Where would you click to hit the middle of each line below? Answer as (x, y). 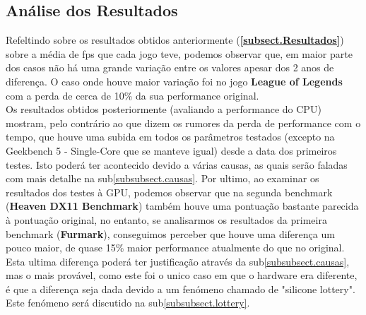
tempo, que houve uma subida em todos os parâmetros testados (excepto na (170, 137)
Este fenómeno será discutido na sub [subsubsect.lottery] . (128, 303)
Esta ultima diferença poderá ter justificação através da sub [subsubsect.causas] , (178, 261)
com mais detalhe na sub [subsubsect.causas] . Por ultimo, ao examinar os (163, 178)
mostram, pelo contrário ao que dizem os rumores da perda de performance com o (183, 123)
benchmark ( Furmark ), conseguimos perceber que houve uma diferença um (170, 233)
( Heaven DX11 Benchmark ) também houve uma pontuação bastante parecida (182, 206)
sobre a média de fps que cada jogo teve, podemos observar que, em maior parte (179, 53)
